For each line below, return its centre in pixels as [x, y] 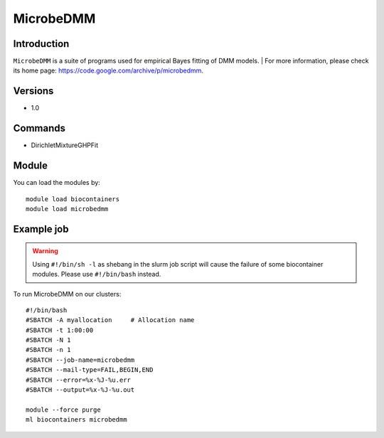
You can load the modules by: [57, 183]
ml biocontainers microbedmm [76, 420]
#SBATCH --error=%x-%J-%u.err [79, 380]
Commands [39, 128]
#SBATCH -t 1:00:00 [60, 330]
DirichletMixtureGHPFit [65, 145]
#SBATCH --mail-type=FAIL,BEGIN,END [90, 370]
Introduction [41, 44]
